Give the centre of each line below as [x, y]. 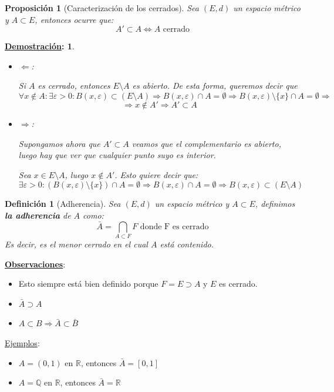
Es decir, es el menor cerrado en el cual [76, 244]
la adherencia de [38, 215]
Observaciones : [35, 264]
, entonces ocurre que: [74, 19]
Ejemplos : [22, 343]
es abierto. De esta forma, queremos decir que [215, 86]
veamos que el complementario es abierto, [206, 143]
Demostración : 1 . [40, 46]
